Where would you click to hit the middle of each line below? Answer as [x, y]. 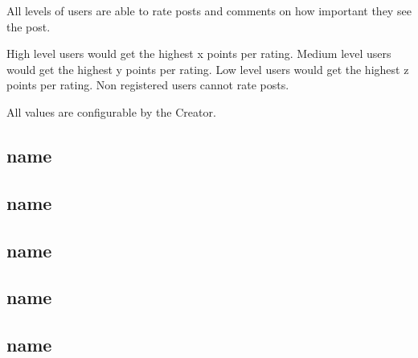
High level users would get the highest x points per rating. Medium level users [199, 53]
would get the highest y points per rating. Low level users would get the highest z [208, 69]
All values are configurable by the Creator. [111, 111]
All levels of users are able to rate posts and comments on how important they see [209, 10]
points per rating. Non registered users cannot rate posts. [148, 85]
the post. [29, 26]
